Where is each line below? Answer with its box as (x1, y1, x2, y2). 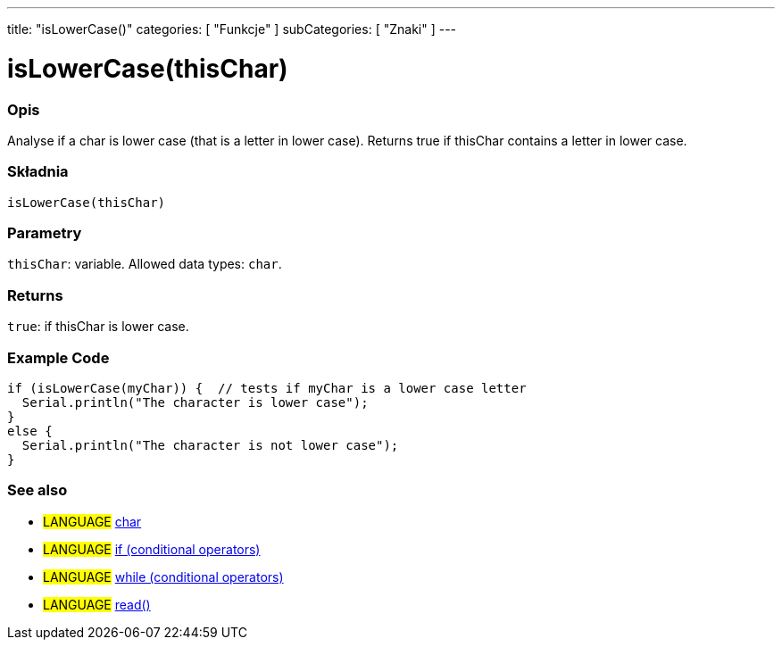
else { (7, 423, 53, 438)
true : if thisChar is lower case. (7, 319, 189, 335)
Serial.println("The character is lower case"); (21, 394, 369, 410)
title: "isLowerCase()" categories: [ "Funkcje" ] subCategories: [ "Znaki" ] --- (7, 21, 457, 37)
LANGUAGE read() (43, 596, 151, 612)
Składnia (7, 162, 69, 181)
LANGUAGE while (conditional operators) (43, 568, 284, 585)
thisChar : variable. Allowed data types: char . (7, 256, 282, 272)
